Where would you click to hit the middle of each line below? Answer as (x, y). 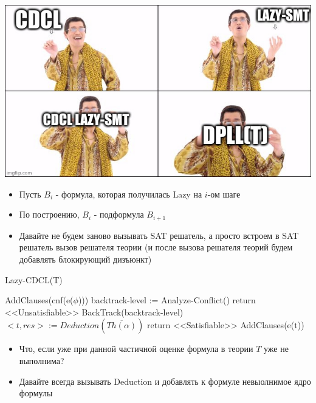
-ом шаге (224, 194)
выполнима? (42, 360)
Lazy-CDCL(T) (34, 279)
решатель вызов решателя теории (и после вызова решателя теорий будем (156, 247)
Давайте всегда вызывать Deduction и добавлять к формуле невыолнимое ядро (165, 381)
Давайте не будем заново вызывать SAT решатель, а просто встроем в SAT (159, 235)
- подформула (119, 214)
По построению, (49, 214)
